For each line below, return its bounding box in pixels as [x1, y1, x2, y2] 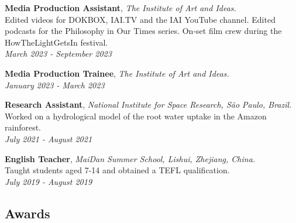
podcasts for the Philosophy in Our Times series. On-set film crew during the [5, 25, 282, 37]
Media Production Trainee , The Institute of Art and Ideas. [5, 67, 229, 79]
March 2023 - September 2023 [5, 47, 112, 60]
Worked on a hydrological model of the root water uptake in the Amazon [5, 109, 267, 122]
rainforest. [5, 121, 42, 133]
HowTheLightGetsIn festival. [5, 36, 108, 48]
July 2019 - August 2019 [5, 175, 92, 187]
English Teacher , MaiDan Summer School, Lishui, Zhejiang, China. [5, 152, 256, 164]
